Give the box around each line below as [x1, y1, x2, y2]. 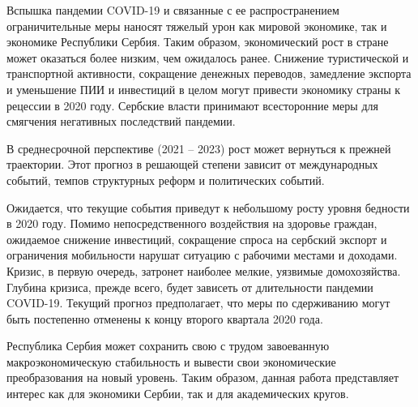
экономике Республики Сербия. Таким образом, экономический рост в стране [6, 33, 389, 50]
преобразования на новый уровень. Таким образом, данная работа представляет [6, 369, 399, 386]
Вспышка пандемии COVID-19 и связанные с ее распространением [6, 2, 339, 18]
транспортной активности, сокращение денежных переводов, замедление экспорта [6, 65, 412, 82]
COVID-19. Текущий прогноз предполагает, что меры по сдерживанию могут [6, 294, 390, 311]
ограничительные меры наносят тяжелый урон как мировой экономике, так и [6, 17, 387, 34]
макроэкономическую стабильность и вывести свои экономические [6, 353, 336, 370]
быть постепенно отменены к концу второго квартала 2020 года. [6, 310, 323, 327]
